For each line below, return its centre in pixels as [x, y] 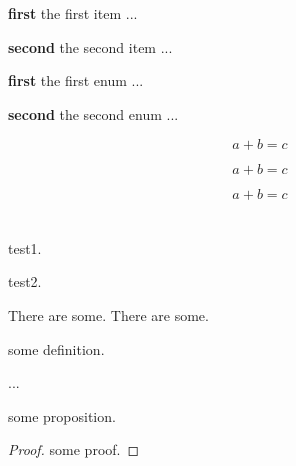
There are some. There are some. [108, 314]
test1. [25, 247]
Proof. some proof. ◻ [74, 449]
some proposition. [62, 415]
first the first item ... [73, 13]
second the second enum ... [93, 113]
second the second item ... [90, 46]
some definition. [56, 348]
